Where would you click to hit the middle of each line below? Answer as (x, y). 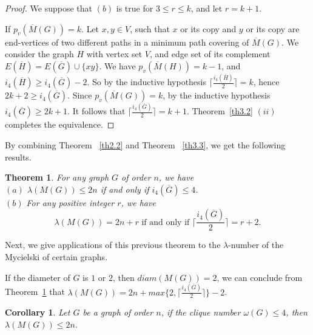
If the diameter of (38, 277)
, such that (150, 28)
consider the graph (39, 54)
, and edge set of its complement (210, 54)
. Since (80, 95)
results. (18, 157)
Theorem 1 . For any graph (57, 177)
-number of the (256, 245)
